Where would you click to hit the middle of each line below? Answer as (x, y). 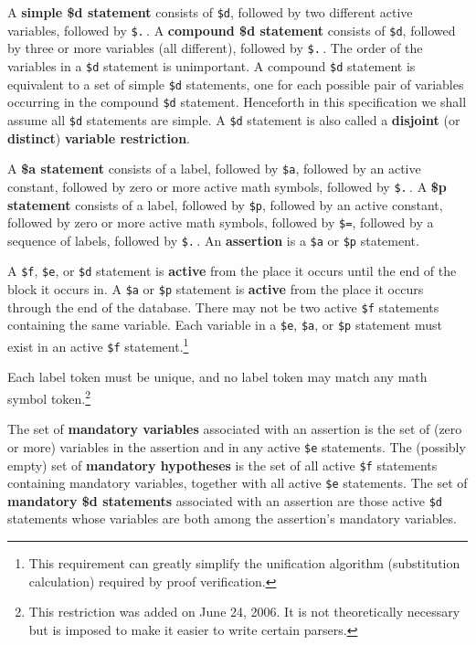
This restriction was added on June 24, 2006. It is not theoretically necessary (244, 612)
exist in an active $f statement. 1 (98, 345)
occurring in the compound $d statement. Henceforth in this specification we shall (237, 102)
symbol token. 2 (49, 397)
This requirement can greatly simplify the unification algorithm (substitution (244, 563)
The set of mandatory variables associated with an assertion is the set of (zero (235, 429)
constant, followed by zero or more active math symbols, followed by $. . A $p (227, 186)
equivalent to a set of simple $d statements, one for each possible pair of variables (236, 84)
